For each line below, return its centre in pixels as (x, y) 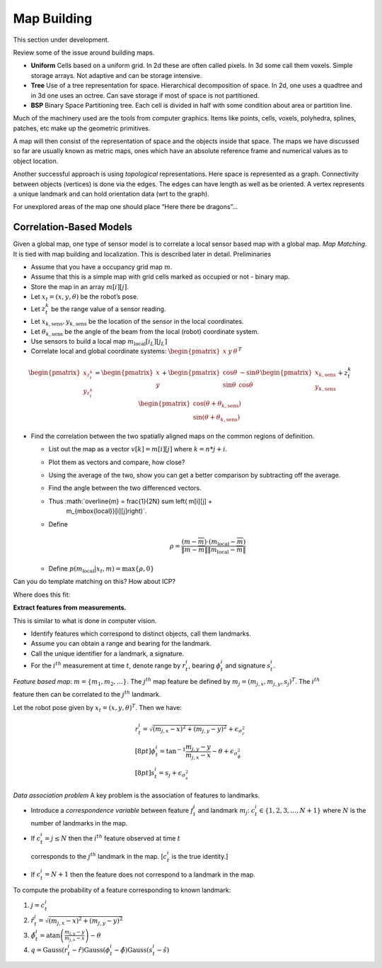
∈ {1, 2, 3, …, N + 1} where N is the (313, 811)
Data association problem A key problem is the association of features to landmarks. (137, 795)
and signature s (248, 665)
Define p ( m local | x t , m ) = (85, 569)
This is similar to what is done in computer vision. (85, 621)
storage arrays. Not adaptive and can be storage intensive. (116, 75)
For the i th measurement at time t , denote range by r (108, 665)
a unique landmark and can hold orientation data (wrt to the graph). (111, 194)
